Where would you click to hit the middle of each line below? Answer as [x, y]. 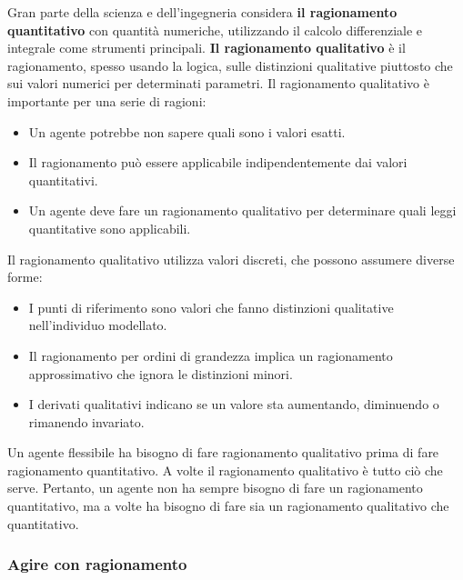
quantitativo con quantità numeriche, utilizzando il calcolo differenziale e [215, 30]
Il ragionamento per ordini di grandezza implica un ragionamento [211, 355]
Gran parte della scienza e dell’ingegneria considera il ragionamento [202, 12]
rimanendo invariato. [86, 421]
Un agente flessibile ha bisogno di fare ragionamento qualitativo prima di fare [223, 452]
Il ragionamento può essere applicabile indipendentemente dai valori [218, 162]
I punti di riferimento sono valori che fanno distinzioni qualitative [211, 307]
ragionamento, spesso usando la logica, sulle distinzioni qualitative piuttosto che [230, 65]
